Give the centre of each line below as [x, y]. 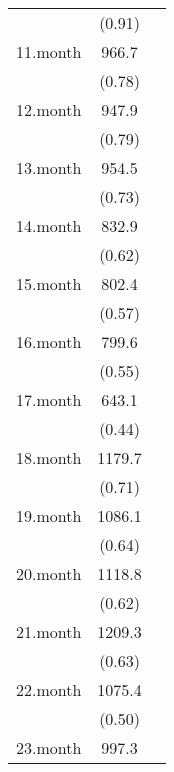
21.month [49, 631]
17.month [49, 399]
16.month [49, 341]
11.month [49, 51]
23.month [49, 747]
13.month [49, 167]
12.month [49, 109]
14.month [49, 225]
